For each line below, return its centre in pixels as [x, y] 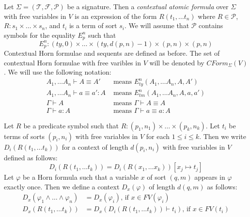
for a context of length [95, 147]
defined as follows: [31, 157]
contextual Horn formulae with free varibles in [72, 62]
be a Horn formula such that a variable [80, 177]
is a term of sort [93, 25]
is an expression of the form [116, 16]
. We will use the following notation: [58, 72]
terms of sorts [24, 136]
